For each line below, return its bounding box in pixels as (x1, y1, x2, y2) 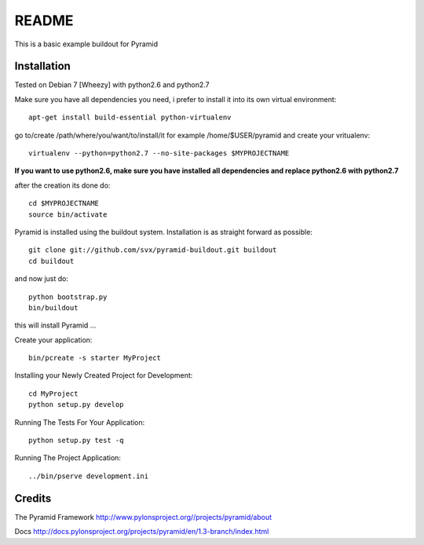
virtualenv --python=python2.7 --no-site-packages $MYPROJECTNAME (28, 149, 290, 158)
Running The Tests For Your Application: (14, 417, 145, 427)
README (14, 12, 74, 29)
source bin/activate (28, 210, 108, 219)
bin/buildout (28, 303, 79, 312)
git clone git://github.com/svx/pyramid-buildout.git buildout (28, 246, 277, 254)
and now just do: (14, 274, 69, 283)
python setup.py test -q (28, 436, 124, 445)
